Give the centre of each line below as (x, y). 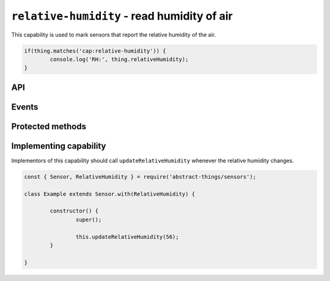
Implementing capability (59, 146)
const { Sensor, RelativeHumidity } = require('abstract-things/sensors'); (140, 177)
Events (25, 107)
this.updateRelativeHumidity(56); (127, 237)
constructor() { (74, 211)
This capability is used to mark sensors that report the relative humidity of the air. (114, 34)
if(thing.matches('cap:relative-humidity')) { (95, 51)
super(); (89, 219)
